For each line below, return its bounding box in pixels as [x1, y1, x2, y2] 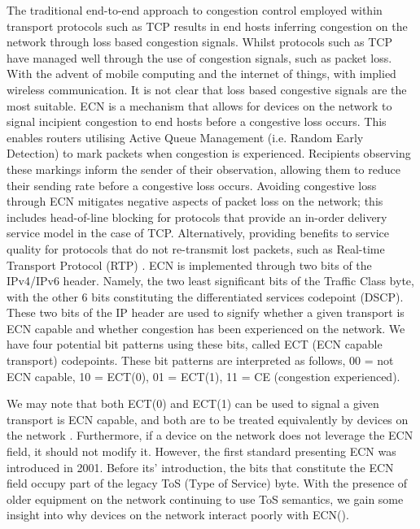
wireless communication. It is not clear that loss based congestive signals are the [7, 80, 407, 98]
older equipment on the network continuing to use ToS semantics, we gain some [7, 490, 404, 507]
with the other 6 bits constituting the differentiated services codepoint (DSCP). [7, 288, 404, 305]
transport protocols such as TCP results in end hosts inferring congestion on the [7, 17, 408, 34]
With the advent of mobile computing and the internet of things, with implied [7, 65, 396, 82]
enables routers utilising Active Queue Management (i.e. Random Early [7, 128, 364, 145]
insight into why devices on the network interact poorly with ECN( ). [7, 506, 349, 523]
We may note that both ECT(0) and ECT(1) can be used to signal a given [7, 395, 379, 412]
